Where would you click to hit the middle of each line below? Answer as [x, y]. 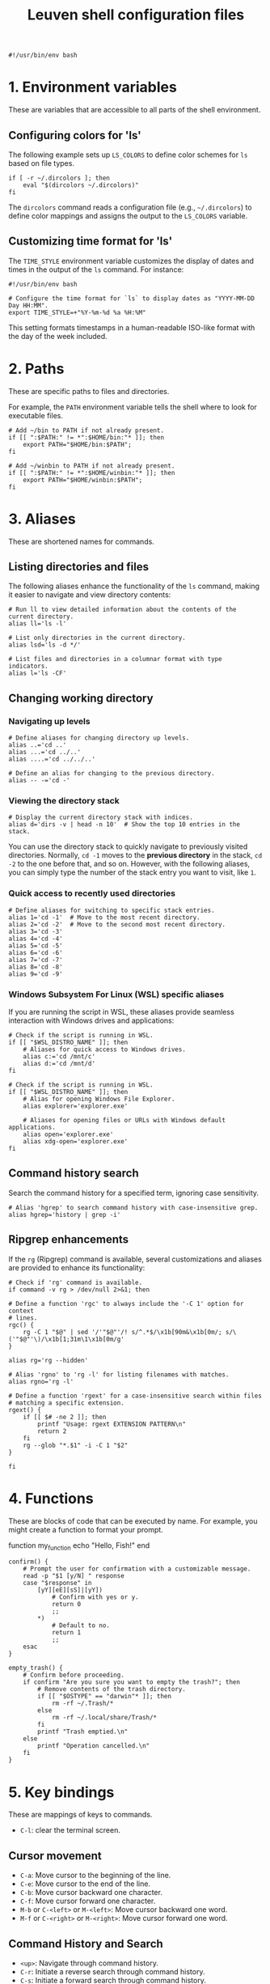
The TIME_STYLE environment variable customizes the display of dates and [131, 261]
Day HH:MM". [28, 305]
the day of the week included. [58, 336]
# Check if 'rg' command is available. [76, 1282]
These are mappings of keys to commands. [80, 1815]
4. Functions [51, 1498]
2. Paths [36, 369]
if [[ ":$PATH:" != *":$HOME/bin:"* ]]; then [86, 437]
